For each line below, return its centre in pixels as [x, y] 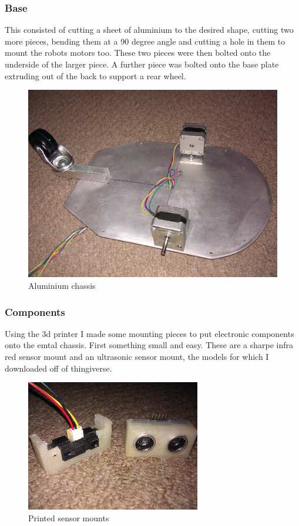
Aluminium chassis [62, 286]
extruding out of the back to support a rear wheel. [95, 75]
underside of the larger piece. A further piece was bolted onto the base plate [142, 64]
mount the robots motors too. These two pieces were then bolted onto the [138, 53]
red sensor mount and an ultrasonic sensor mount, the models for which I [137, 357]
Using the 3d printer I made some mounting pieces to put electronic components [149, 333]
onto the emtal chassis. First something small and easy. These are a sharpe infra [149, 345]
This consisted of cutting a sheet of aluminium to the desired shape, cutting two [149, 30]
